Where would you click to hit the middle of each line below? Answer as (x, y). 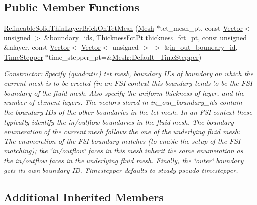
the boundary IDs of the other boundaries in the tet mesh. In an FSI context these (128, 112)
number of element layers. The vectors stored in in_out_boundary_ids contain (123, 102)
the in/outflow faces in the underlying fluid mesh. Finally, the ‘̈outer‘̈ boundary (124, 160)
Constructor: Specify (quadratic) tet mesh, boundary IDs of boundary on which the (128, 73)
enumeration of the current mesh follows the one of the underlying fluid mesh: (122, 131)
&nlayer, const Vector (37, 47)
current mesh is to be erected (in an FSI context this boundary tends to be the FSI (128, 83)
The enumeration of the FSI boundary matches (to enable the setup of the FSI (122, 141)
